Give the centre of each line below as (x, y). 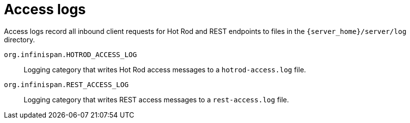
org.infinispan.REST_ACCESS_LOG (66, 84)
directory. (19, 39)
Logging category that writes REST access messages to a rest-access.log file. (156, 99)
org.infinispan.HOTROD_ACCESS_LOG (70, 54)
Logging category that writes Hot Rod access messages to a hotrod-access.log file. (165, 69)
